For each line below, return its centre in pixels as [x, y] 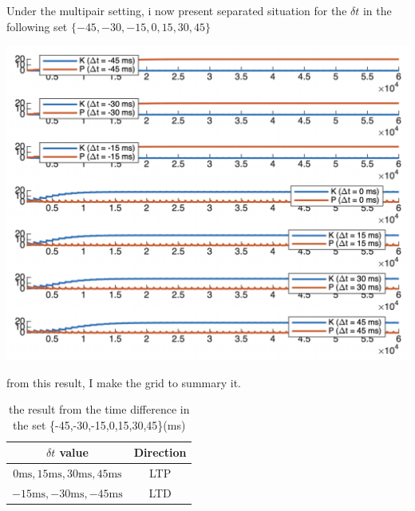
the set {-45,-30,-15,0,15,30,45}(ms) [99, 424]
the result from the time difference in [99, 409]
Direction [160, 452]
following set [37, 26]
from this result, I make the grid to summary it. [124, 382]
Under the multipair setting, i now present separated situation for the [177, 10]
